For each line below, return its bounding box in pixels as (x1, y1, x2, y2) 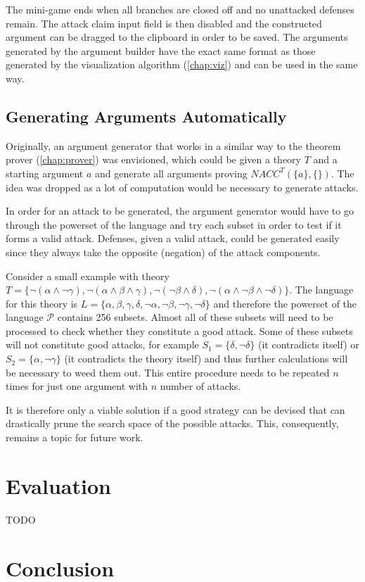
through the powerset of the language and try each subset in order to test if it (6, 217, 342, 232)
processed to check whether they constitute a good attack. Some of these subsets (6, 323, 353, 338)
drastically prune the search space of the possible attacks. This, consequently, (6, 416, 339, 431)
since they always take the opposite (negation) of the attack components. (6, 244, 321, 259)
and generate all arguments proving (94, 165, 248, 180)
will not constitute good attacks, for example (6, 337, 199, 352)
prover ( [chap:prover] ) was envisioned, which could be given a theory (6, 152, 301, 167)
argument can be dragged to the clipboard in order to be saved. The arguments (6, 30, 348, 44)
